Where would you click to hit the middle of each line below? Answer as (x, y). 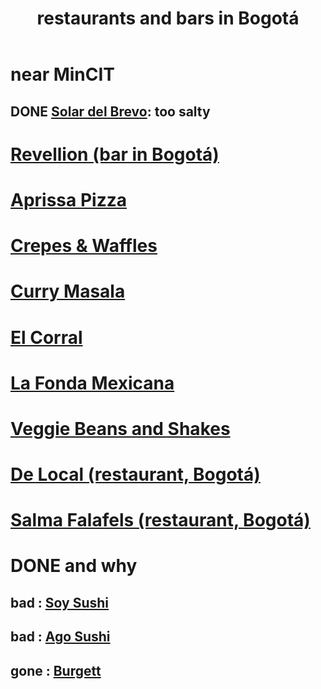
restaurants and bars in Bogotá (168, 18)
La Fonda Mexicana (92, 383)
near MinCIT (63, 74)
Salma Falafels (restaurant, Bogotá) (160, 520)
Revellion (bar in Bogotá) (115, 154)
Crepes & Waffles (84, 246)
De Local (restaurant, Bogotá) (135, 474)
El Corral (46, 337)
